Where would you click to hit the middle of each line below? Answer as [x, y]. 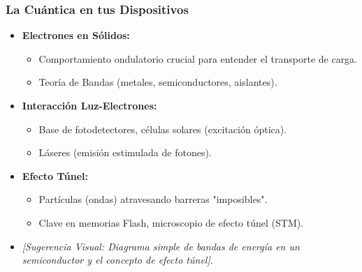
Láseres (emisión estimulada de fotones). [125, 152]
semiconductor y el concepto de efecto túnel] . [117, 260]
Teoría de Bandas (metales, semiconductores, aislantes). [158, 82]
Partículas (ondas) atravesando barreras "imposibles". [153, 199]
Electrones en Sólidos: [76, 35]
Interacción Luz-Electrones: [89, 105]
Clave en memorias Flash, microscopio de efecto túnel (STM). [171, 222]
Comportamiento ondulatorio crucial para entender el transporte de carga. [198, 58]
